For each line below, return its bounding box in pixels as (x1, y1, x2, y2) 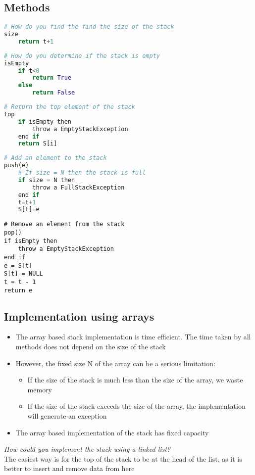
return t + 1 (18, 38, 54, 45)
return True (32, 74, 72, 82)
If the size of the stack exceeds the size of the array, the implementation (27, 401, 246, 411)
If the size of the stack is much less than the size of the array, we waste (27, 375, 243, 385)
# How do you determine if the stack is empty (4, 52, 160, 59)
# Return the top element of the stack (4, 103, 135, 111)
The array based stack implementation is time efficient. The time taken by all (15, 332, 251, 342)
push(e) (4, 162, 29, 169)
